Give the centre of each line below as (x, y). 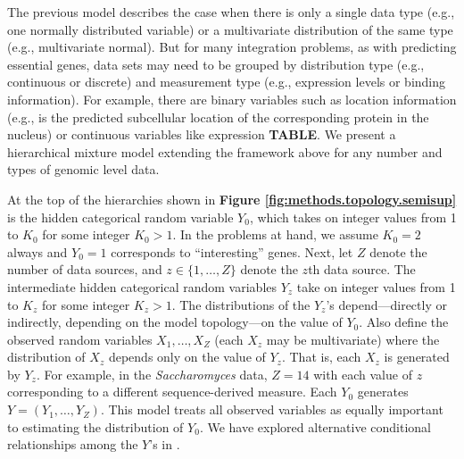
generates (383, 392)
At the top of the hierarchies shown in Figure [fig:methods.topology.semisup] (232, 199)
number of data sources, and (85, 269)
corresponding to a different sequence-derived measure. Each (172, 392)
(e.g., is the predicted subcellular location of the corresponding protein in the (218, 117)
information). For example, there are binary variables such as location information (232, 99)
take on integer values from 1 (376, 286)
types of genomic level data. (83, 169)
